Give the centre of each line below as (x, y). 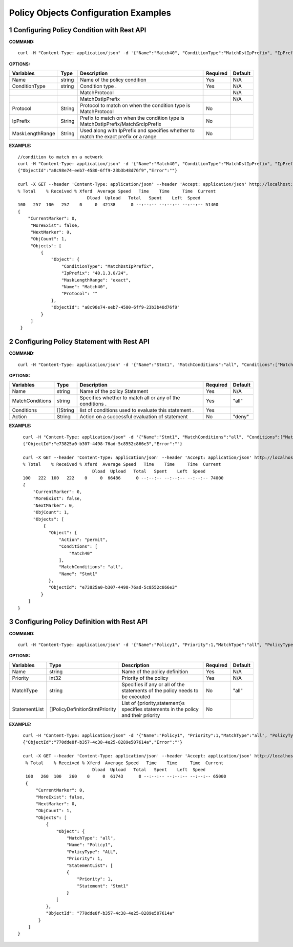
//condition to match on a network (60, 157)
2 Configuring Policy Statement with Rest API (79, 342)
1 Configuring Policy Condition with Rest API (78, 30)
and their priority (141, 715)
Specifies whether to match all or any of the (130, 398)
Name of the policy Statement (114, 391)
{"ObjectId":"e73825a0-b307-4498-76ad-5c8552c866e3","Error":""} (103, 444)
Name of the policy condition (113, 80)
